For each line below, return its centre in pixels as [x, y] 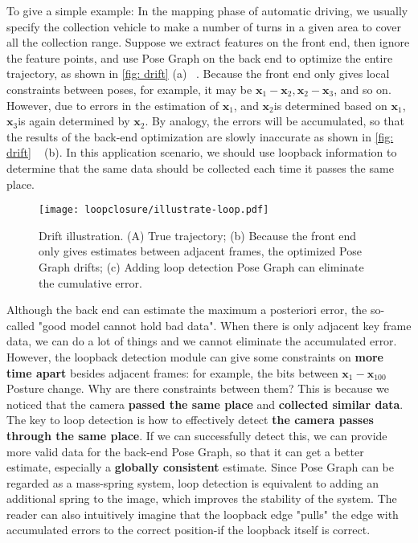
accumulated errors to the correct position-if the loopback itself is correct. [189, 530]
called [20, 325]
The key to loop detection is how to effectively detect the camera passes [190, 420]
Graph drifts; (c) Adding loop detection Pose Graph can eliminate [201, 266]
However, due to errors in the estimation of [113, 105]
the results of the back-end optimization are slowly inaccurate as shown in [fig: [200, 136]
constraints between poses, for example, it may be [129, 89]
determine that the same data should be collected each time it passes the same [200, 167]
